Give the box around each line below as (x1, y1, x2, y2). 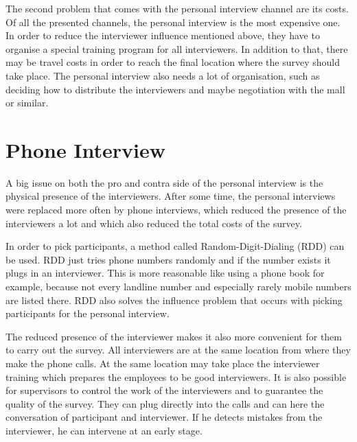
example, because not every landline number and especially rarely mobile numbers (5, 279, 352, 294)
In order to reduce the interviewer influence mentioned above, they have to (5, 28, 320, 43)
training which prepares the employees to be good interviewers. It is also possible (5, 369, 347, 384)
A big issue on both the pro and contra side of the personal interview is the (5, 175, 323, 189)
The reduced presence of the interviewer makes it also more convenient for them (5, 329, 342, 343)
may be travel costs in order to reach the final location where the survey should (5, 55, 341, 69)
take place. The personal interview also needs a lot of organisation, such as (5, 68, 320, 82)
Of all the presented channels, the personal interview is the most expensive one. (5, 14, 341, 29)
